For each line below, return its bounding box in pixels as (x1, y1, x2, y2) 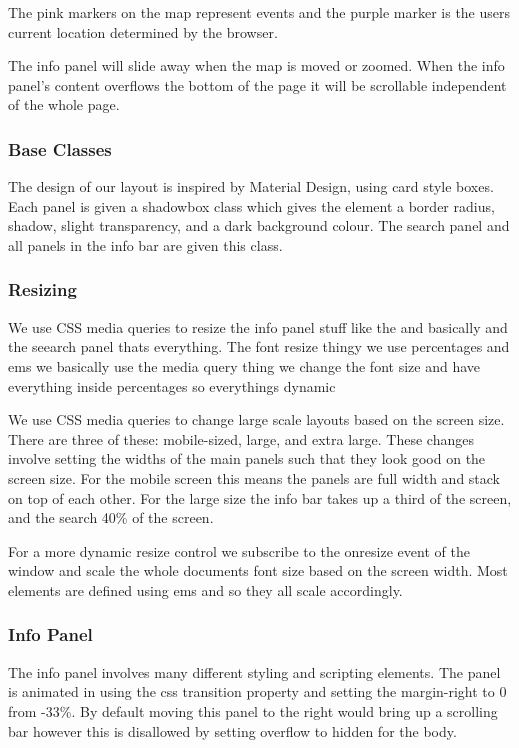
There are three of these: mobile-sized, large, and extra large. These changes (8, 428, 474, 449)
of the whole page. (8, 94, 120, 115)
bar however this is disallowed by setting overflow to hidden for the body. (8, 720, 457, 741)
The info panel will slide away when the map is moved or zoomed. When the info (8, 55, 505, 76)
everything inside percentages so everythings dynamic (8, 375, 336, 396)
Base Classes (8, 136, 112, 161)
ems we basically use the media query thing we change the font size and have (8, 355, 480, 376)
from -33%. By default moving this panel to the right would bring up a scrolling (8, 700, 498, 721)
